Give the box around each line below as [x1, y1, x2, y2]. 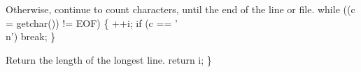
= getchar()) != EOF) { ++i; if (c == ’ [6, 15, 178, 30]
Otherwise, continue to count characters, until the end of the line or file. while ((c [6, 2, 355, 16]
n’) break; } [6, 29, 56, 44]
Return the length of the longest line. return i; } [6, 52, 212, 66]
